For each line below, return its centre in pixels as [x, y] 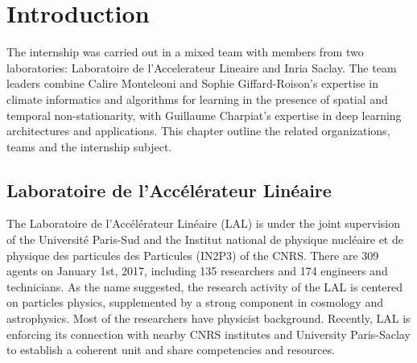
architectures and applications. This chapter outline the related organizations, [198, 131]
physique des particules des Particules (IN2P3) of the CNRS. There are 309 [193, 255]
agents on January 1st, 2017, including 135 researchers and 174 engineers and [197, 271]
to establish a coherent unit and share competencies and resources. [171, 350]
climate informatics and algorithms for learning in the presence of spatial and [197, 99]
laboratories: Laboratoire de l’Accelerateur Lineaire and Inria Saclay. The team [202, 67]
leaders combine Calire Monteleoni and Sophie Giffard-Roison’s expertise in [192, 83]
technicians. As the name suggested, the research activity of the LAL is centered [205, 286]
